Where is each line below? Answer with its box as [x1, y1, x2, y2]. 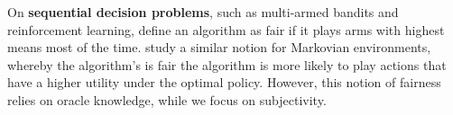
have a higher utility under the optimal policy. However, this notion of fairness [7, 73, 441, 92]
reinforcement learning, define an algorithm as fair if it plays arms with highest [7, 20, 445, 39]
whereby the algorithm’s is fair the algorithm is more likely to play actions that [7, 55, 447, 74]
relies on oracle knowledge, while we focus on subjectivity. [7, 90, 327, 109]
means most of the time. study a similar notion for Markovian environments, [7, 38, 431, 57]
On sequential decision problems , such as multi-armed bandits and [7, 3, 399, 21]
